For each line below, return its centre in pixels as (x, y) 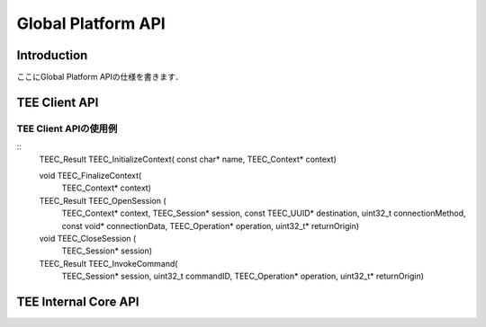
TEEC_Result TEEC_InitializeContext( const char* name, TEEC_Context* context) (188, 159)
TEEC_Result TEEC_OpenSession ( (103, 200)
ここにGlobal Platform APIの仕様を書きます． (100, 77)
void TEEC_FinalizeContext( (90, 176)
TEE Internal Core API (78, 301)
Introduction (52, 55)
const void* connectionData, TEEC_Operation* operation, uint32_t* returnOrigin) (211, 225)
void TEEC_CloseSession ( (88, 238)
